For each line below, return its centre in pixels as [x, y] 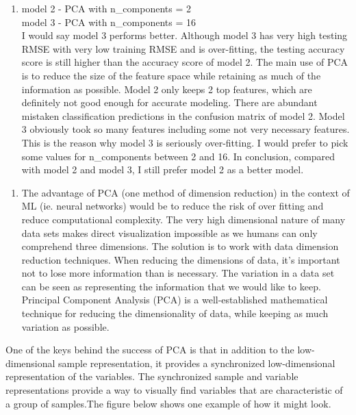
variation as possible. [65, 326]
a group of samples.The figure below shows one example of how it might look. [168, 403]
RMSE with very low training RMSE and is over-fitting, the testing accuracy [183, 48]
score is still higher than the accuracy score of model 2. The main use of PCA [185, 62]
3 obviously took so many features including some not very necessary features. [186, 129]
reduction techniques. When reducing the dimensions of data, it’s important [181, 259]
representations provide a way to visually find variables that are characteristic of [174, 390]
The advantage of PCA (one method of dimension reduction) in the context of [186, 192]
